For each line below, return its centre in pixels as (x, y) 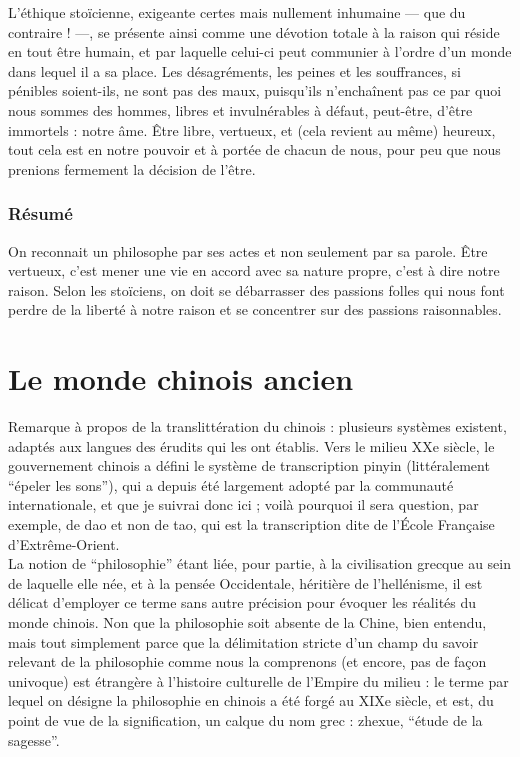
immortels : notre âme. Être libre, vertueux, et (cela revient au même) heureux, (252, 129)
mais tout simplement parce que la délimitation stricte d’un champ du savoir (243, 641)
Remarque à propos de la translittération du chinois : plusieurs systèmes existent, (257, 426)
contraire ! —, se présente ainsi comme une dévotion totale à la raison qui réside (254, 31)
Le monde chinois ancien (181, 378)
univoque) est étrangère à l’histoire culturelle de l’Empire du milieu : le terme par (258, 680)
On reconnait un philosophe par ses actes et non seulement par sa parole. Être (248, 250)
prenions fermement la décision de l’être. (132, 168)
